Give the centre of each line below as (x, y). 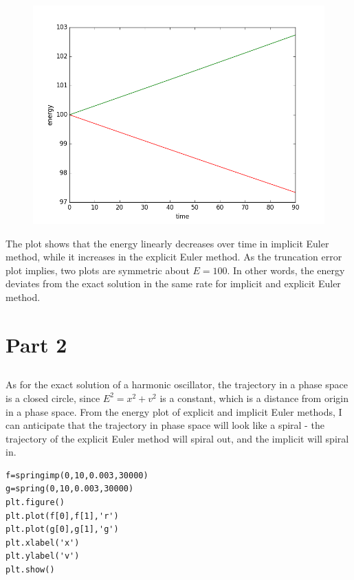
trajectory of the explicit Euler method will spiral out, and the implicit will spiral (177, 438)
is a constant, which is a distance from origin (254, 398)
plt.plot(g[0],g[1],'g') (62, 529)
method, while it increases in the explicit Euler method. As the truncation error (174, 257)
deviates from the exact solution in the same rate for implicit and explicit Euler (173, 283)
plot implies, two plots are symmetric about (98, 270)
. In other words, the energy (286, 270)
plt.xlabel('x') (43, 543)
